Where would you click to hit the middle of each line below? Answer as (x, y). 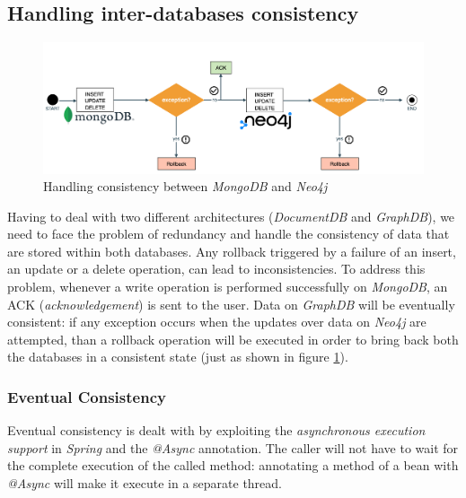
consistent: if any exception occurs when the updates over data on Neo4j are (217, 322)
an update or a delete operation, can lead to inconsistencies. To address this (216, 269)
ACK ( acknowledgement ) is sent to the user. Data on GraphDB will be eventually (231, 304)
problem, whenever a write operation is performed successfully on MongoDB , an (228, 287)
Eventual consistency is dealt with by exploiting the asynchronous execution (216, 430)
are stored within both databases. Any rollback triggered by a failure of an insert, (232, 251)
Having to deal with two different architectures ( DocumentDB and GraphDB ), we (231, 216)
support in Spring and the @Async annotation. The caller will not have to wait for (233, 447)
